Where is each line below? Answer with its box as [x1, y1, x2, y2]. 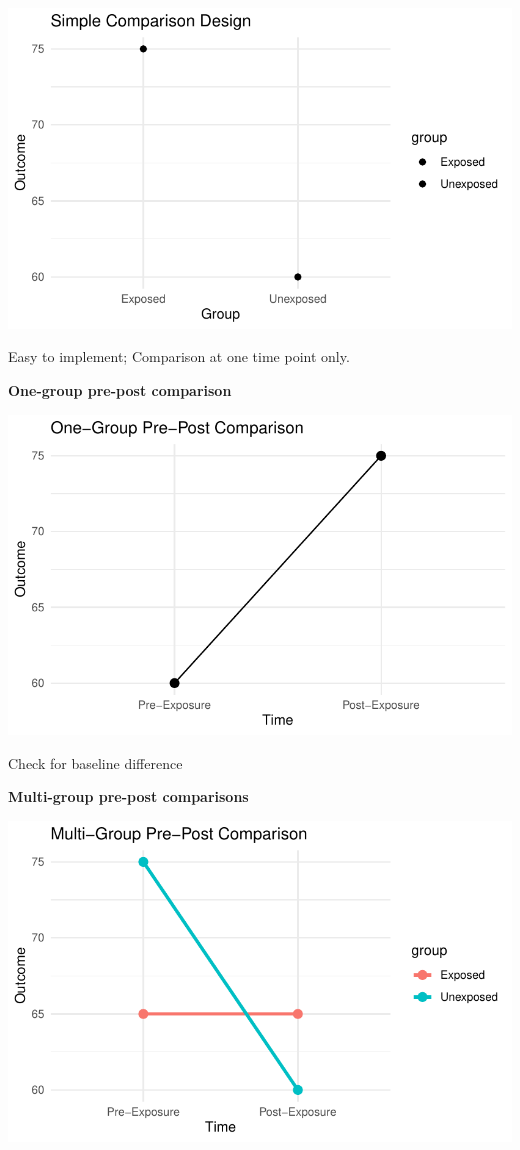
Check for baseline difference [8, 752, 183, 773]
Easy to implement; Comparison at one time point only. [8, 346, 350, 367]
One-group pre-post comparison [8, 379, 232, 400]
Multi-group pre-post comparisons [8, 786, 249, 807]
